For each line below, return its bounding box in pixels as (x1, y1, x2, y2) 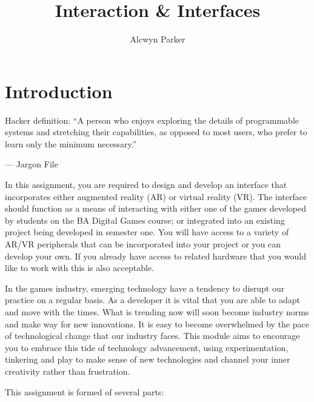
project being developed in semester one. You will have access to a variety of (5, 226, 289, 238)
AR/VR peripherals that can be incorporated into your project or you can (5, 238, 281, 250)
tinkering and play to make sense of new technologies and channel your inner (5, 353, 290, 366)
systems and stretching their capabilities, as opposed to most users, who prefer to (5, 126, 307, 138)
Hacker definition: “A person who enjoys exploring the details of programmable (5, 113, 299, 126)
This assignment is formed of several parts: (5, 385, 164, 398)
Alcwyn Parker (130, 33, 185, 45)
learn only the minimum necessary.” (5, 137, 137, 150)
